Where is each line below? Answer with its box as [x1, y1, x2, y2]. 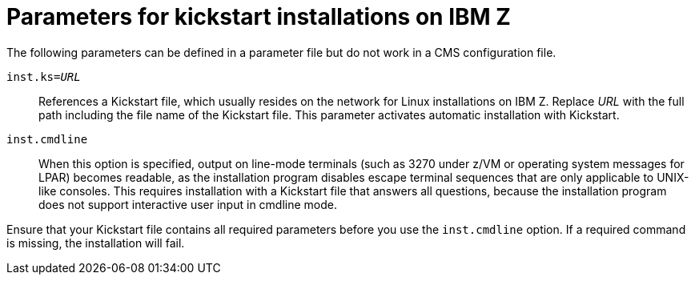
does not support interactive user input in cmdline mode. [38, 197, 337, 211]
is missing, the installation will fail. [6, 235, 185, 250]
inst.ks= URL [6, 70, 81, 83]
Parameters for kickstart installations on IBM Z [6, 3, 511, 30]
